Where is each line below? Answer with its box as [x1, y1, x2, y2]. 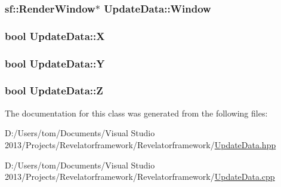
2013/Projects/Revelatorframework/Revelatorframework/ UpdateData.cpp [5, 170, 275, 183]
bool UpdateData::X [5, 28, 105, 43]
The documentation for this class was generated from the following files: [5, 106, 268, 119]
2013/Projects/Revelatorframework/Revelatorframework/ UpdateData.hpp [5, 138, 276, 151]
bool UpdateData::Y [5, 56, 105, 70]
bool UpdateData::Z [5, 83, 103, 98]
